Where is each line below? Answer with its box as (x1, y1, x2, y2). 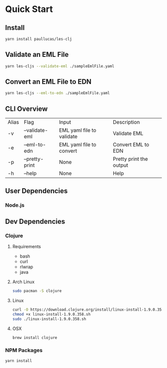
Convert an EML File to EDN (5, 77, 92, 86)
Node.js (5, 202, 25, 209)
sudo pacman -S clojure (12, 289, 62, 294)
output (112, 162, 128, 169)
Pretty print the (112, 156, 148, 163)
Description (112, 119, 140, 126)
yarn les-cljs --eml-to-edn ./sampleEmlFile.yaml (5, 91, 110, 96)
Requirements (12, 244, 41, 250)
